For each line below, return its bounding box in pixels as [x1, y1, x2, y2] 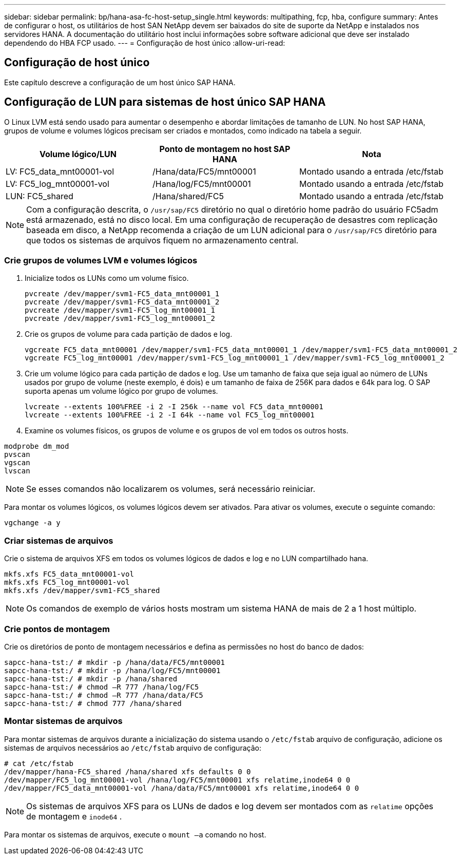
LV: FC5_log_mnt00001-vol [6, 178, 109, 189]
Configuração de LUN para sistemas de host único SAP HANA [4, 96, 326, 109]
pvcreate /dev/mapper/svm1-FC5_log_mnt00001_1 [25, 306, 215, 315]
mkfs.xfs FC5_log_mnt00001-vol [4, 578, 130, 587]
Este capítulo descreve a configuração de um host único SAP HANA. [4, 78, 236, 87]
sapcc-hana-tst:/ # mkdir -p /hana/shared [4, 674, 178, 683]
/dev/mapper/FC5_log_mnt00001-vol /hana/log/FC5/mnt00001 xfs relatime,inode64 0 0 [4, 775, 351, 784]
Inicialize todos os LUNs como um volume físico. [25, 274, 189, 283]
